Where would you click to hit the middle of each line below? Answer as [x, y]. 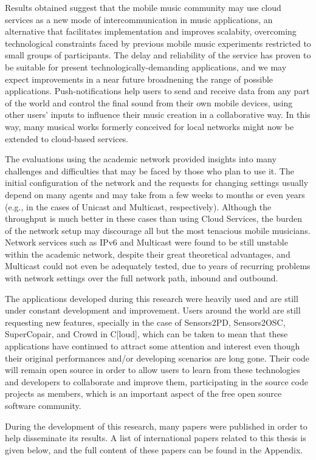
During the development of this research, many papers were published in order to [156, 426]
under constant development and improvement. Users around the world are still [153, 310]
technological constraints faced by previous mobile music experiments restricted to [158, 43]
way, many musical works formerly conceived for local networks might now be [149, 126]
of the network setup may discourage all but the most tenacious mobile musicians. [158, 230]
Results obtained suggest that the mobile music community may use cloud [143, 7]
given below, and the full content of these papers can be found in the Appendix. [154, 449]
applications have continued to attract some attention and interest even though [153, 346]
